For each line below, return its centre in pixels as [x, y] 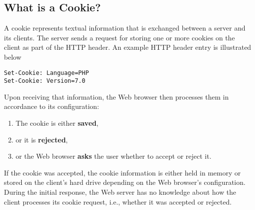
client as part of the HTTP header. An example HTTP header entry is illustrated [128, 47]
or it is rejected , [42, 139]
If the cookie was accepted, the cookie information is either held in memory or [122, 172]
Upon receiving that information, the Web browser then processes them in [116, 96]
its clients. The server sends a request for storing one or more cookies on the [120, 37]
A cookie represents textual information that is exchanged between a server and [125, 28]
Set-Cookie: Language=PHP [46, 73]
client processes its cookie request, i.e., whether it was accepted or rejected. [118, 201]
